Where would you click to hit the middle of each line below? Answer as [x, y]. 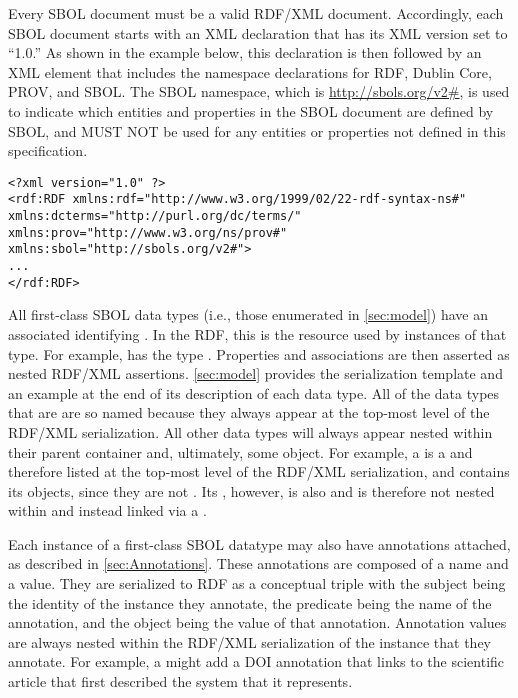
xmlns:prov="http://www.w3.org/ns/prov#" [148, 232]
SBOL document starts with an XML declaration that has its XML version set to [258, 32]
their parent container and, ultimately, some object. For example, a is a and [240, 451]
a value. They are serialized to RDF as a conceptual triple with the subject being [257, 583]
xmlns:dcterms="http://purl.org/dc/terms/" [155, 216]
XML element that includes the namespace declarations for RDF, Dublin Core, [250, 71]
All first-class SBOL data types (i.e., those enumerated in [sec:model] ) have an [248, 314]
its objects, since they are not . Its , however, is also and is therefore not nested [251, 490]
